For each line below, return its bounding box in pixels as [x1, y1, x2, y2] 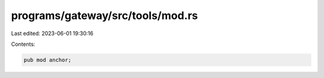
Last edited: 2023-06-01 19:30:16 [11, 30, 94, 37]
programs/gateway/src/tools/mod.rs [11, 9, 198, 22]
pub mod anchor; [23, 57, 72, 63]
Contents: [11, 40, 35, 48]
